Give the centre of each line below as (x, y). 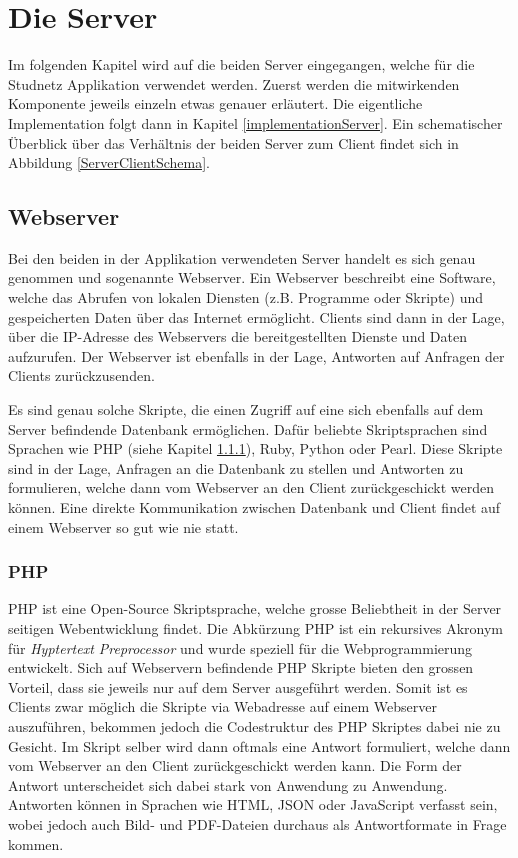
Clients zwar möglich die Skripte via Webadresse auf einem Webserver (223, 706)
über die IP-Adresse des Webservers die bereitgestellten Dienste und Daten (238, 336)
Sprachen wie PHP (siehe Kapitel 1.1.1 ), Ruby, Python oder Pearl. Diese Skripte (255, 448)
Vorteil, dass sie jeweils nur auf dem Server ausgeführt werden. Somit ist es (238, 686)
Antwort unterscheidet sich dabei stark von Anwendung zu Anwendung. (228, 784)
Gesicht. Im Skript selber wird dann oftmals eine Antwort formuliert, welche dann (259, 745)
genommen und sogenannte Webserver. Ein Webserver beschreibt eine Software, (252, 277)
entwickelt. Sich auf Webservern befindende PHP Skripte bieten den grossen (241, 667)
